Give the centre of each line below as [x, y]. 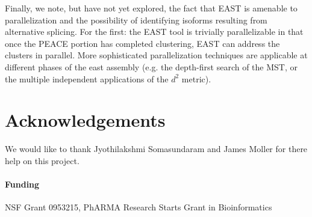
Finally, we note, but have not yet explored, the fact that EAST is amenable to [151, 8]
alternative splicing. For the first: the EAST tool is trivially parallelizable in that [154, 32]
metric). [196, 78]
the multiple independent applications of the [87, 78]
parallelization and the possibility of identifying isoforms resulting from [136, 20]
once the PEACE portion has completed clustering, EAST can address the [142, 43]
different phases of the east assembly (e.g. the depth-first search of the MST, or [151, 66]
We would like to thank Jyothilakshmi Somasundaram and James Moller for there [156, 149]
